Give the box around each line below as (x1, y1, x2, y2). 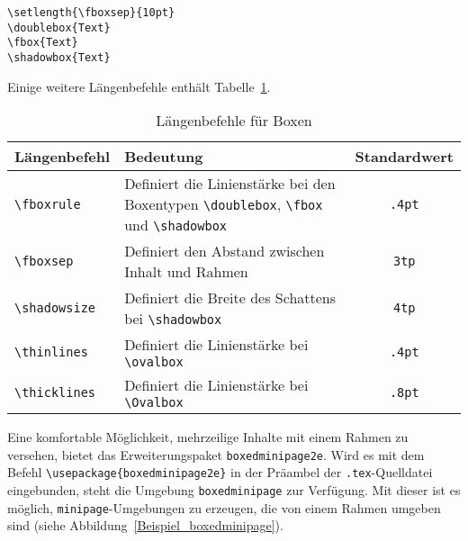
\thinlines (14, 344, 88, 359)
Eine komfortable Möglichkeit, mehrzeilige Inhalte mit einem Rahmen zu (7, 428, 409, 446)
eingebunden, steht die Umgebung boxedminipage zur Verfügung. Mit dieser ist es (7, 481, 461, 500)
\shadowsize (14, 301, 96, 316)
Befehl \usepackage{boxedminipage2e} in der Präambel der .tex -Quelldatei (7, 463, 433, 482)
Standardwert (355, 146, 454, 167)
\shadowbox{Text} (7, 50, 111, 64)
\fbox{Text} (7, 36, 78, 50)
